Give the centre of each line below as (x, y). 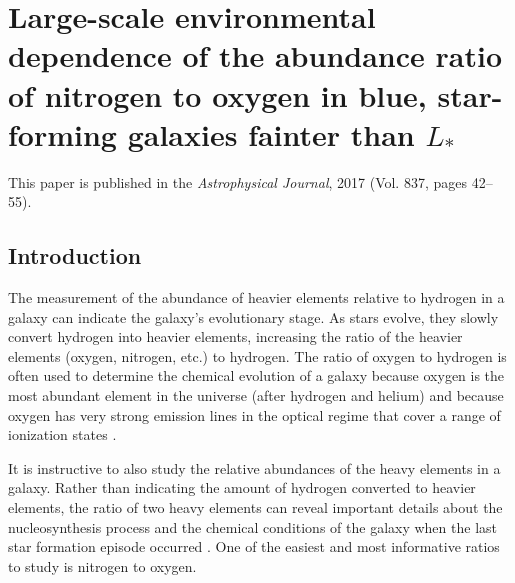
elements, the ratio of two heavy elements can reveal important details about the (255, 507)
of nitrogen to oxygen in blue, (217, 94)
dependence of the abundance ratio (255, 55)
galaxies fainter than (271, 133)
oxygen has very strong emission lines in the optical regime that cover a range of (254, 414)
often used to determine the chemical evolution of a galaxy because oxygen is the (256, 375)
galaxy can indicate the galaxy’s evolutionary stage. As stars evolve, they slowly (253, 316)
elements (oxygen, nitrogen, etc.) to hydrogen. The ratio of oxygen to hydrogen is (257, 355)
